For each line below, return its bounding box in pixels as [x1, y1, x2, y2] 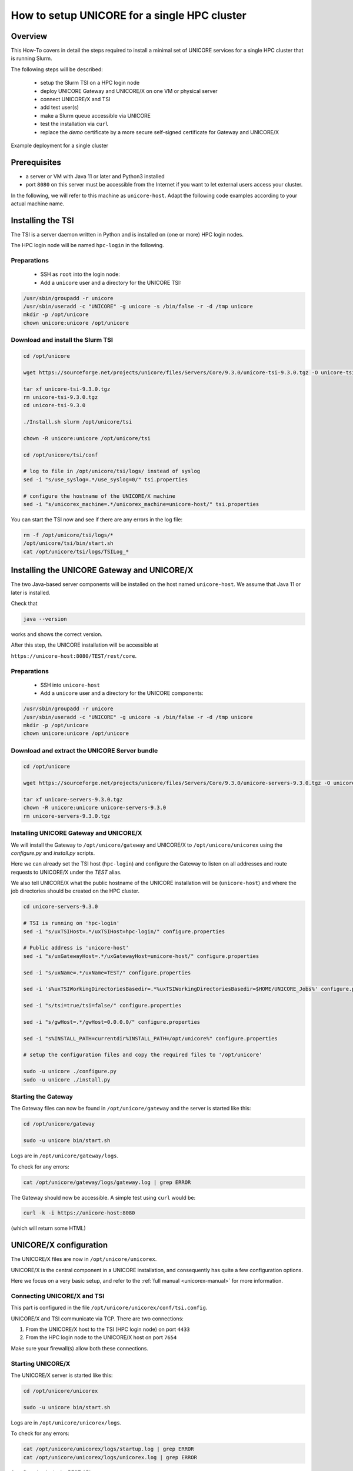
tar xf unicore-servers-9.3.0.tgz [23, 796, 123, 803]
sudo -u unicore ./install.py [23, 1076, 111, 1083]
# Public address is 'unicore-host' [23, 944, 129, 951]
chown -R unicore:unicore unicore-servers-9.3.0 [23, 804, 166, 811]
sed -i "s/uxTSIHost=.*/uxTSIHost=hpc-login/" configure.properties [23, 928, 225, 935]
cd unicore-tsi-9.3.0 [23, 402, 86, 409]
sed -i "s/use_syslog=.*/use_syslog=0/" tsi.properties [23, 476, 188, 482]
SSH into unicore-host [40, 681, 100, 688]
